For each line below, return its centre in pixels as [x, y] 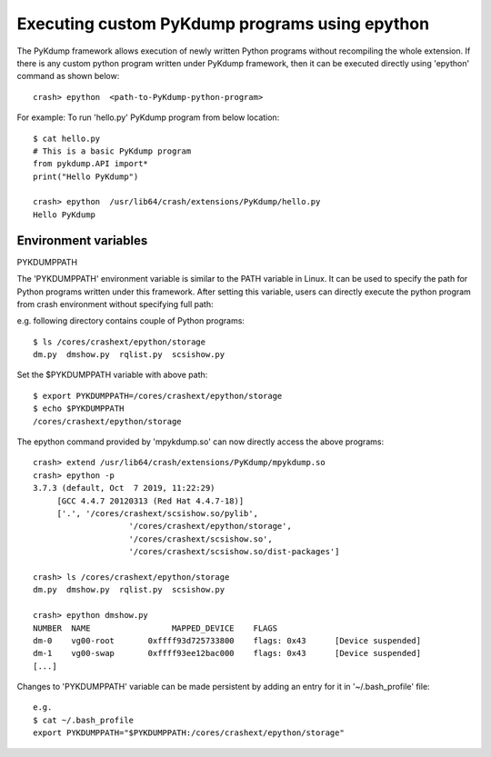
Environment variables [82, 240]
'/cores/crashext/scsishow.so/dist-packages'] [234, 552]
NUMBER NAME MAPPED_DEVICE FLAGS [155, 628]
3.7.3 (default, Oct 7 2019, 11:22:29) [124, 488]
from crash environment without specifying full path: [115, 304]
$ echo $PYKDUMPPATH [79, 408]
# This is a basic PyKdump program [112, 151]
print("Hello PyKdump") [86, 176]
